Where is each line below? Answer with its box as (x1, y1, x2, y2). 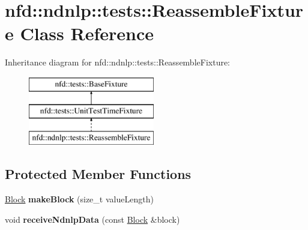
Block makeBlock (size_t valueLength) (5, 193, 154, 205)
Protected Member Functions (5, 165, 192, 183)
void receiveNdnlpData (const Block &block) (5, 213, 180, 225)
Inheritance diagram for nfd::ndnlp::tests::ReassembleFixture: (5, 56, 231, 68)
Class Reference (20, 21, 154, 46)
